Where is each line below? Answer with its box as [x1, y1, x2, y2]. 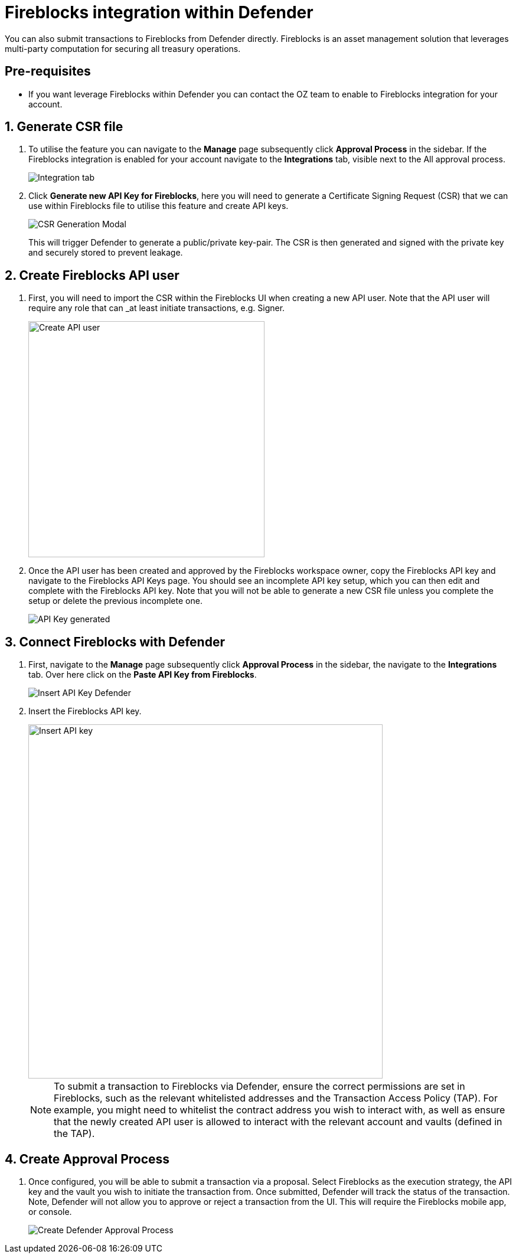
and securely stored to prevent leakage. [28, 247, 183, 258]
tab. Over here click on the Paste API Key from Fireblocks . [28, 669, 257, 680]
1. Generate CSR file [5, 119, 123, 135]
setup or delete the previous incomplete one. [28, 596, 203, 606]
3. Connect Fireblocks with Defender [5, 634, 225, 649]
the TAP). [54, 1128, 95, 1140]
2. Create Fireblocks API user [5, 267, 179, 283]
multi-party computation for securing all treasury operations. [5, 43, 241, 54]
